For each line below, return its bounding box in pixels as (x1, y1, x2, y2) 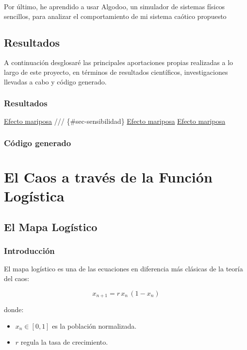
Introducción (4, 245, 55, 257)
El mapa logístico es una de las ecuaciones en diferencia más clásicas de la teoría (4, 264, 243, 274)
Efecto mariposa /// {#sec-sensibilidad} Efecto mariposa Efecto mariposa (4, 116, 226, 126)
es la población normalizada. (52, 320, 137, 331)
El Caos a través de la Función (4, 167, 213, 187)
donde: (4, 304, 24, 315)
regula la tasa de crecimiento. (20, 337, 108, 347)
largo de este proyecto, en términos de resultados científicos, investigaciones (4, 67, 228, 77)
